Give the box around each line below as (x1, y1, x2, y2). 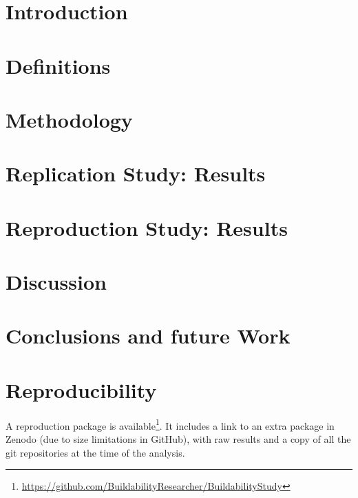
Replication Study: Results (6, 159, 266, 188)
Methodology (6, 105, 133, 133)
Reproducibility (6, 375, 157, 404)
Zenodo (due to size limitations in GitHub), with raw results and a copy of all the (6, 432, 351, 446)
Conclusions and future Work (6, 321, 291, 350)
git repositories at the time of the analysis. (6, 445, 185, 459)
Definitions (6, 51, 111, 79)
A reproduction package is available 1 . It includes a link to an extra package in (6, 416, 335, 432)
